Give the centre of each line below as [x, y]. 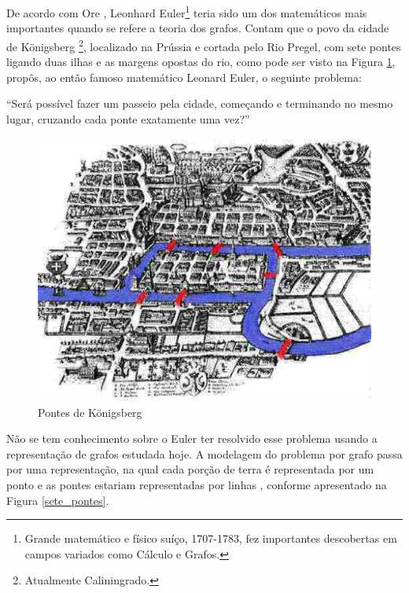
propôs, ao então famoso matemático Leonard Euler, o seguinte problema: [184, 77]
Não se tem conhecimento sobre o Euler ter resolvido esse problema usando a [192, 438]
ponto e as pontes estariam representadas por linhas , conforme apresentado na [197, 484]
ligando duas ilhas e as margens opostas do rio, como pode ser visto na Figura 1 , [201, 62]
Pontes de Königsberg [90, 412]
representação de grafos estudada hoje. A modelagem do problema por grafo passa [204, 453]
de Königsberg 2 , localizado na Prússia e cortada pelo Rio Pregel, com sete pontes [204, 45]
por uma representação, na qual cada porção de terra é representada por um [190, 469]
